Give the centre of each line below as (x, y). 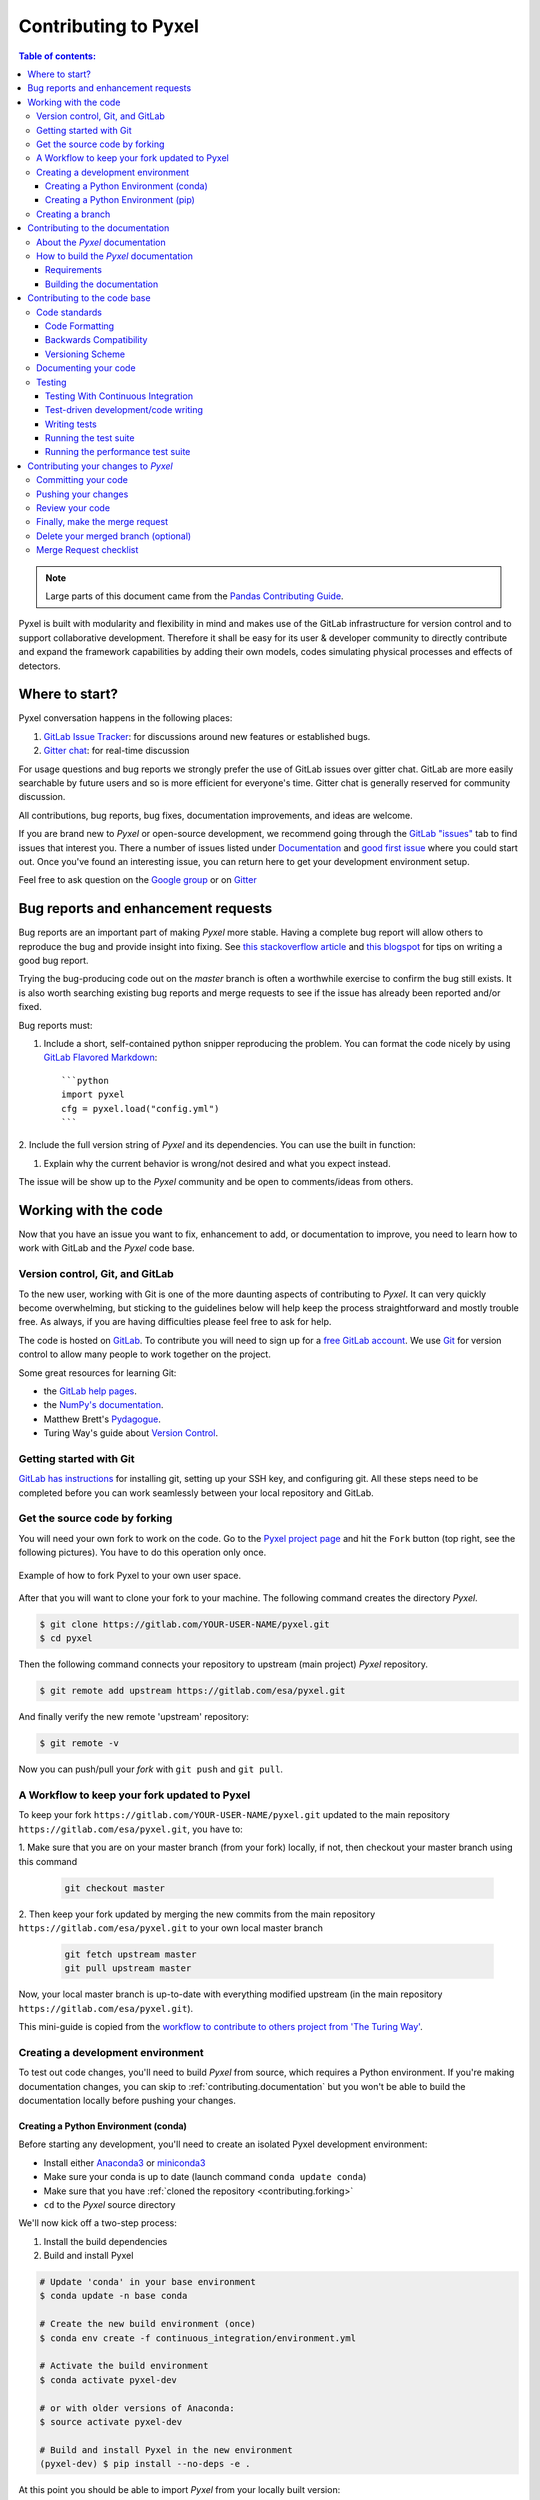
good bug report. (53, 961)
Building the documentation (102, 284)
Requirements (73, 270)
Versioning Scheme (85, 354)
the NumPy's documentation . (103, 1405)
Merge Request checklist (87, 550)
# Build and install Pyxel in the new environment (166, 2449)
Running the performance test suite (118, 452)
